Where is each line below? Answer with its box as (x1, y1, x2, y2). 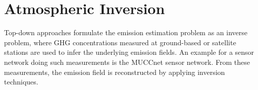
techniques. (4, 76, 38, 87)
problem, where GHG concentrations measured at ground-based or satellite (4, 37, 236, 47)
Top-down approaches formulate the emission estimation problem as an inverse (4, 27, 248, 38)
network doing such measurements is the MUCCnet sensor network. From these (4, 56, 250, 67)
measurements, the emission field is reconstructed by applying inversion (4, 66, 225, 77)
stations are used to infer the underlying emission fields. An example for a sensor (4, 47, 254, 57)
